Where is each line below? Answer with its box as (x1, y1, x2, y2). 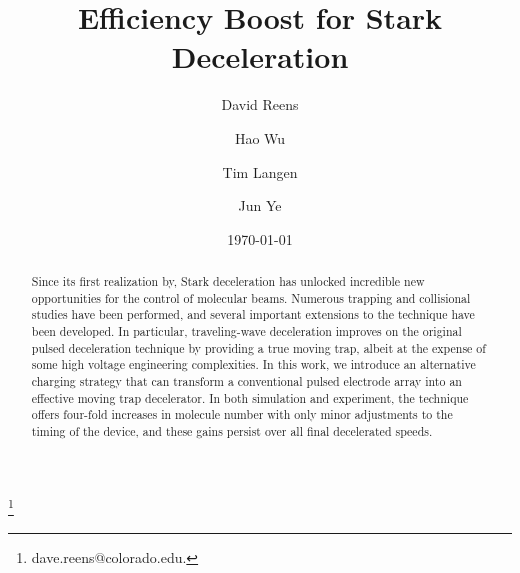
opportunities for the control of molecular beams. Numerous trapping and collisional (31, 289, 471, 306)
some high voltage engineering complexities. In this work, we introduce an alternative (31, 356, 476, 373)
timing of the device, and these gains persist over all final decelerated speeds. (31, 422, 433, 439)
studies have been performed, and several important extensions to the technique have (31, 306, 475, 323)
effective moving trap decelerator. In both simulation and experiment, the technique (31, 389, 469, 406)
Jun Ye (238, 195, 282, 216)
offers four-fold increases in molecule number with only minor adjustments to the (31, 406, 453, 423)
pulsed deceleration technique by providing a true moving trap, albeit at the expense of (31, 339, 486, 356)
